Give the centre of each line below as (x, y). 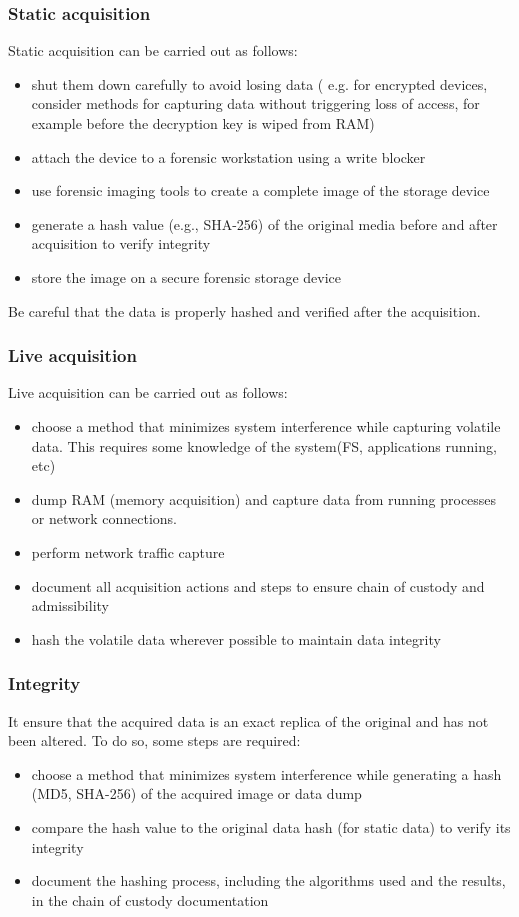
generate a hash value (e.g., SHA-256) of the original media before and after (264, 223)
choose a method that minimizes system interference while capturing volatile (266, 425)
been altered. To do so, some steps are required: (154, 740)
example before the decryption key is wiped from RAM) (203, 123)
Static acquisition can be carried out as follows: (153, 50)
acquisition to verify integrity (121, 243)
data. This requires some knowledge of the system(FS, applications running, (264, 445)
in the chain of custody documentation (150, 899)
